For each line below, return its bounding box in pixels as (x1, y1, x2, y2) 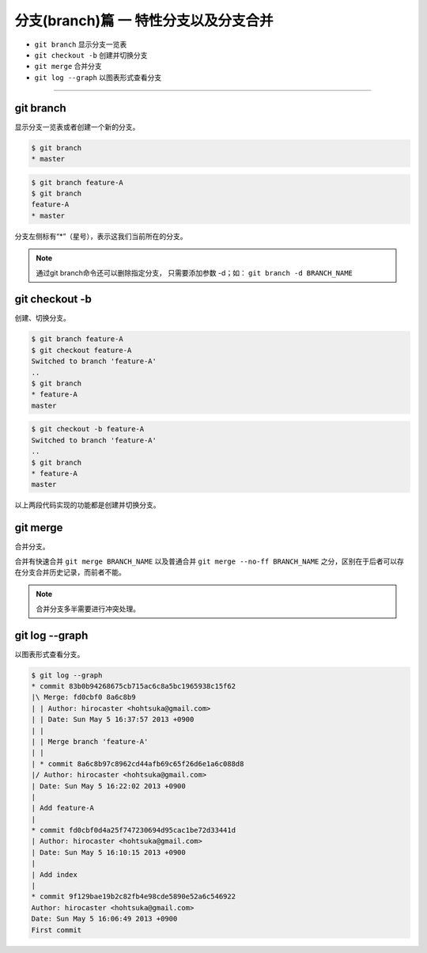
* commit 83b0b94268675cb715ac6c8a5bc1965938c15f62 (31, 682, 236, 691)
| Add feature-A (31, 803, 95, 813)
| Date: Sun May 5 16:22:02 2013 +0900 (31, 781, 186, 791)
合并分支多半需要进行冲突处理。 (36, 604, 140, 613)
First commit (31, 925, 82, 934)
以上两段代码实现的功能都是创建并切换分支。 (14, 500, 161, 510)
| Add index (31, 870, 78, 879)
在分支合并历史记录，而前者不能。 (14, 567, 126, 577)
